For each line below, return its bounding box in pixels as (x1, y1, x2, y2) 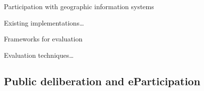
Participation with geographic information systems (4, 1, 154, 11)
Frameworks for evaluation (4, 34, 83, 44)
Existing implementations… (4, 17, 84, 27)
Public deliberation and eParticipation (4, 73, 201, 88)
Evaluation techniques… (4, 50, 74, 60)
